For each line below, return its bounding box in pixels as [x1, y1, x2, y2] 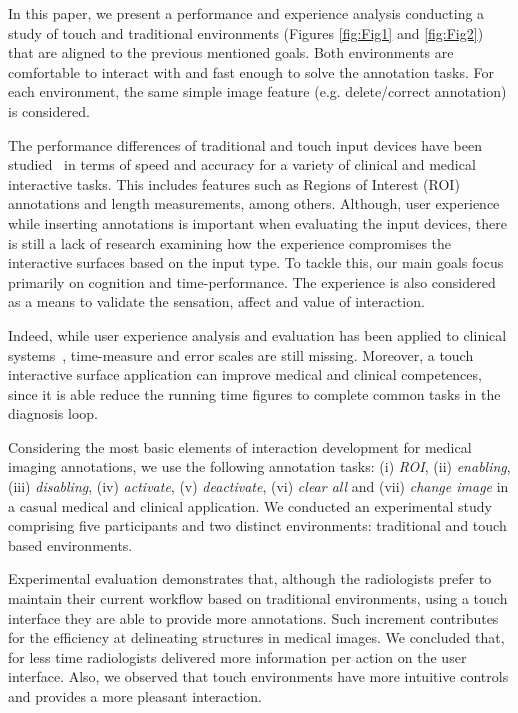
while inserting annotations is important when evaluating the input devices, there [8, 212, 508, 233]
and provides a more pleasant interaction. [8, 686, 262, 706]
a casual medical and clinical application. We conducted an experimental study [8, 495, 492, 516]
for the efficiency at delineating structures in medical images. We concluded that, [8, 627, 505, 648]
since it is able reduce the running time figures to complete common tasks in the [8, 383, 501, 404]
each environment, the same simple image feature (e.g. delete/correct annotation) [8, 81, 507, 102]
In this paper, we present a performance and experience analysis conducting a [8, 3, 485, 23]
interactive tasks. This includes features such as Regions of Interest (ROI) [8, 173, 460, 194]
